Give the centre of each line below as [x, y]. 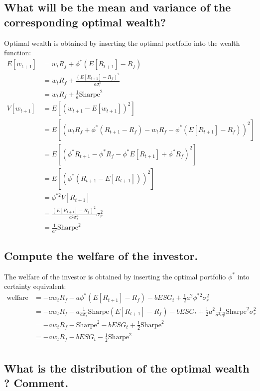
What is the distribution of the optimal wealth [127, 368]
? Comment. [36, 382]
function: [18, 53]
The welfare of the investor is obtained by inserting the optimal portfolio [115, 276]
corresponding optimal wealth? [85, 22]
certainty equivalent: [35, 286]
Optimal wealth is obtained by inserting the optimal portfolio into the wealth [122, 43]
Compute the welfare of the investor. [101, 255]
